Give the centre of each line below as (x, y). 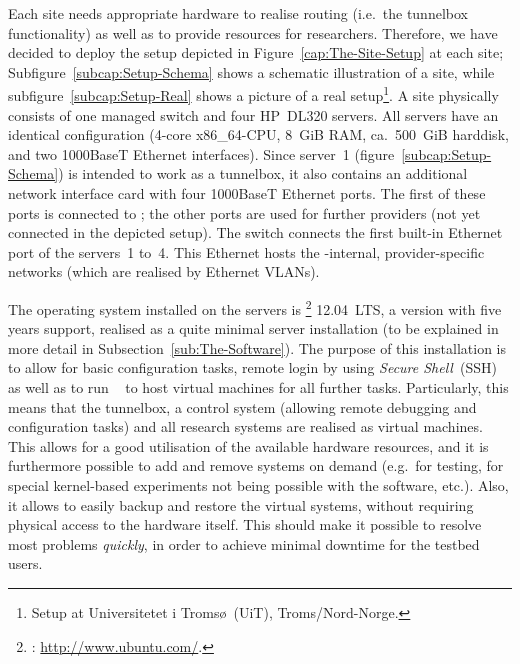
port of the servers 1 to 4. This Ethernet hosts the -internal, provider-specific (246, 251)
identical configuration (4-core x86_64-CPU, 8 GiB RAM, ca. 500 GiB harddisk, (258, 134)
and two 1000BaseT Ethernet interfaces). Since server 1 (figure (201, 153)
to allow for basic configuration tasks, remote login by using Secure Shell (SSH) (252, 367)
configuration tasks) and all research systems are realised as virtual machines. (245, 426)
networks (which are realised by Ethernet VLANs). (164, 271)
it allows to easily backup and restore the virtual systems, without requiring (241, 504)
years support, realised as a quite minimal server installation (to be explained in (253, 328)
